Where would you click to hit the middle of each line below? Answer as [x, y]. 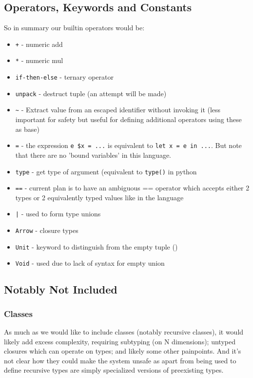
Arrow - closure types [47, 230]
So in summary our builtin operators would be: [74, 28]
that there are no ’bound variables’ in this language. [93, 155]
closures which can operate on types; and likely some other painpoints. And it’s [123, 351]
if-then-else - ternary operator [64, 77]
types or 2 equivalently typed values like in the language [99, 197]
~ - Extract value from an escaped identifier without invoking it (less [118, 110]
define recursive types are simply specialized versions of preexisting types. [114, 370]
